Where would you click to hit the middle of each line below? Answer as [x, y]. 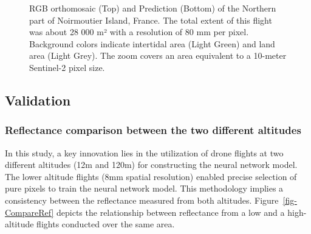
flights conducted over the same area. [106, 224]
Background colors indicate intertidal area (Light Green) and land [152, 43]
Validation [38, 100]
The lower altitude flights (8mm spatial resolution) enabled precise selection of [151, 176]
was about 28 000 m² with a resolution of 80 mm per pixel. [139, 32]
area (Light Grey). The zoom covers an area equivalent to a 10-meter [158, 55]
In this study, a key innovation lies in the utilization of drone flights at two [144, 152]
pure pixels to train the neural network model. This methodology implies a [144, 188]
